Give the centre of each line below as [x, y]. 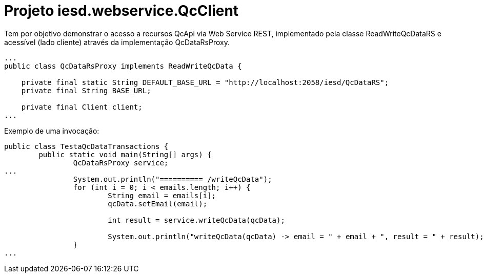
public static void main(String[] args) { [125, 154]
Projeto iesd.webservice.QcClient [122, 11]
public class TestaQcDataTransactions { [86, 146]
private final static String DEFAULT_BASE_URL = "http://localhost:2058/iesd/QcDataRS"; [205, 82]
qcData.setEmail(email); [158, 204]
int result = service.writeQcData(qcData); [196, 220]
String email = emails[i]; [162, 195]
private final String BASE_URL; [86, 90]
